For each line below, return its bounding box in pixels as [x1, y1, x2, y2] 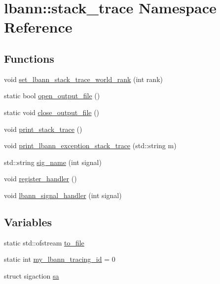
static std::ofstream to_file [4, 237, 84, 247]
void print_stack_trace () [4, 123, 82, 134]
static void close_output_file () [4, 107, 100, 117]
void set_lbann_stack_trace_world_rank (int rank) [4, 74, 163, 84]
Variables [4, 214, 52, 229]
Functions [4, 50, 54, 66]
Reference [4, 17, 73, 37]
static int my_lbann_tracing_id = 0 [4, 254, 115, 264]
